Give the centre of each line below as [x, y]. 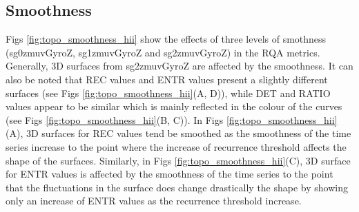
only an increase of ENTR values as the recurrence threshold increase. [154, 201]
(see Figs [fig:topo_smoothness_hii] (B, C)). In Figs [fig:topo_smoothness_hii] [172, 119]
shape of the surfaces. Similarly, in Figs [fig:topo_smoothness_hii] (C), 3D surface [178, 160]
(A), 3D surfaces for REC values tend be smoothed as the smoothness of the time [178, 133]
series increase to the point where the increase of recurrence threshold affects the [176, 146]
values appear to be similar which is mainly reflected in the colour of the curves [174, 106]
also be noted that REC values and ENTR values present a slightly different [167, 79]
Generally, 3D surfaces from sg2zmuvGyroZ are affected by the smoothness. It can [179, 66]
